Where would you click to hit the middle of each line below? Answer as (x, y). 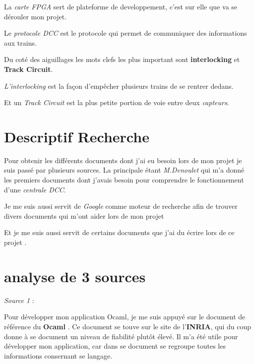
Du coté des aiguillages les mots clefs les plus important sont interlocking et (122, 59)
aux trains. (20, 42)
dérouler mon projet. (35, 16)
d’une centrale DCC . (35, 189)
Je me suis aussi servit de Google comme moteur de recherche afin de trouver (121, 206)
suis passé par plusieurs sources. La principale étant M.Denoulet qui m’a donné (124, 170)
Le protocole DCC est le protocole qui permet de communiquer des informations (126, 33)
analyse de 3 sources (75, 276)
